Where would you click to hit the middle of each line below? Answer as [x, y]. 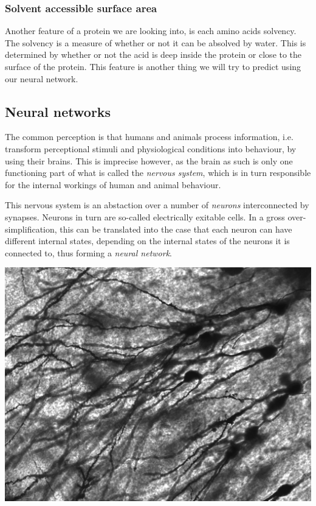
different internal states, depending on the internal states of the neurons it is [147, 241]
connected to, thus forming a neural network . [88, 252]
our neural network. [42, 78]
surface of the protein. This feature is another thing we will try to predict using [153, 66]
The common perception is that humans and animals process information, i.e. [149, 137]
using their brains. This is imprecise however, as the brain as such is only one [149, 160]
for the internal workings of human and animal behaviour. [113, 184]
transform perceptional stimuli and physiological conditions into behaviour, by [151, 148]
